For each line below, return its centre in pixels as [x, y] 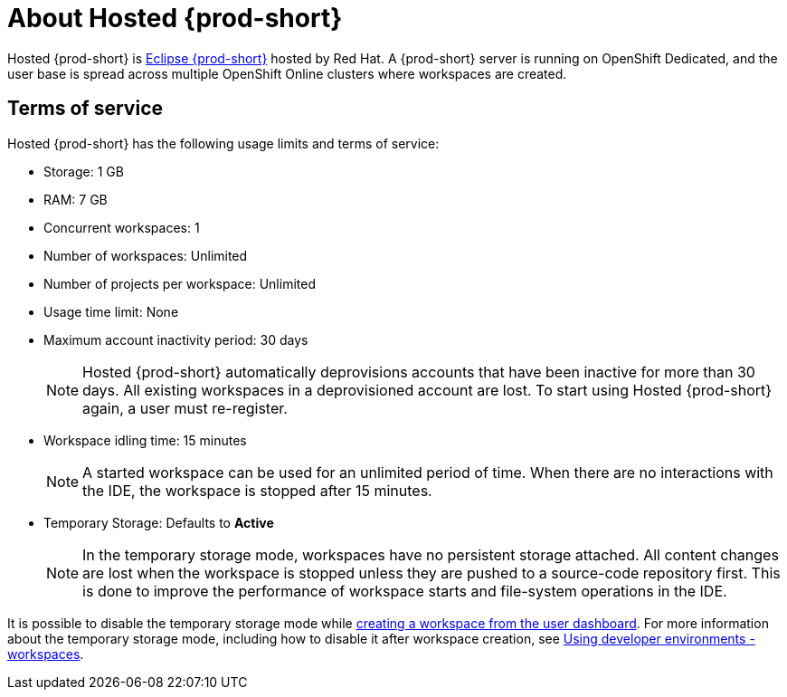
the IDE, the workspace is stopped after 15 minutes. [257, 490]
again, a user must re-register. [185, 408]
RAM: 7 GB [76, 199]
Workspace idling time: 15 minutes [145, 440]
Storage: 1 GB [84, 171]
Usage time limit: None [111, 311]
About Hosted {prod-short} [175, 18]
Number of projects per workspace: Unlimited [180, 283]
